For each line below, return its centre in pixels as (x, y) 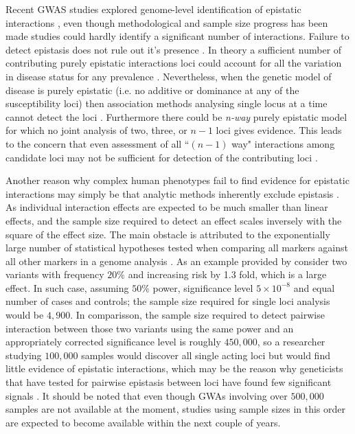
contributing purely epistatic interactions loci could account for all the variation (174, 63)
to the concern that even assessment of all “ (98, 143)
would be (25, 315)
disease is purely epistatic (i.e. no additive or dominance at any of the (152, 90)
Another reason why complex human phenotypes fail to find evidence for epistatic (177, 180)
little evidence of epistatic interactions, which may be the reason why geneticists (174, 368)
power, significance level (203, 287)
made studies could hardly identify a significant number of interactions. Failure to (177, 36)
